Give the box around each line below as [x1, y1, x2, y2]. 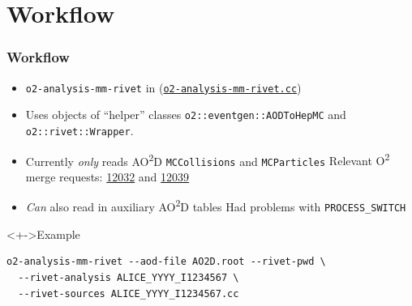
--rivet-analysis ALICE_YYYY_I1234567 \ [18, 271, 239, 283]
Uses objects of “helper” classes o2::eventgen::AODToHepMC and [25, 106, 346, 123]
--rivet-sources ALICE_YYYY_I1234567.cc [18, 287, 239, 300]
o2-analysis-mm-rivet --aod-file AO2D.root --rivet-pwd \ [6, 256, 326, 268]
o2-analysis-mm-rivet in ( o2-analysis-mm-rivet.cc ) [25, 79, 302, 96]
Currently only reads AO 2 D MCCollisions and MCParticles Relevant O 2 [25, 150, 390, 169]
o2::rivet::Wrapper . [25, 121, 134, 138]
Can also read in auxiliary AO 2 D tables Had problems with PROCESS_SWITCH [25, 196, 406, 215]
